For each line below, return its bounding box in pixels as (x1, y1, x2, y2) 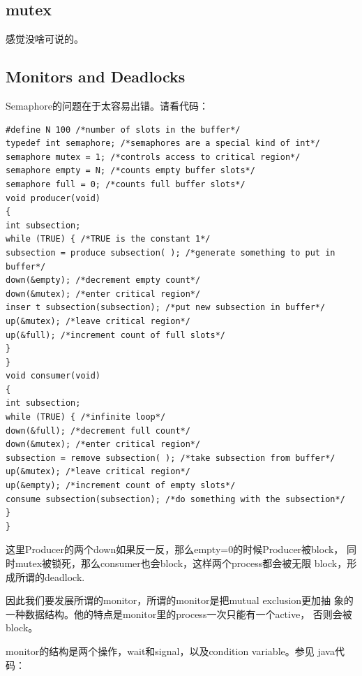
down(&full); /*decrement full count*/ (6, 425, 190, 436)
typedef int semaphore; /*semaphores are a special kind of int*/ (6, 138, 321, 149)
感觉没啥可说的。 (6, 31, 84, 46)
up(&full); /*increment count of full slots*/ (6, 330, 225, 340)
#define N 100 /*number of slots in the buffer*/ (6, 124, 241, 135)
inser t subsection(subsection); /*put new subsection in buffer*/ (6, 302, 326, 313)
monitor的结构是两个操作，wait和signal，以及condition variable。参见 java (6, 643, 335, 658)
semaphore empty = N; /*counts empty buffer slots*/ (6, 166, 255, 176)
